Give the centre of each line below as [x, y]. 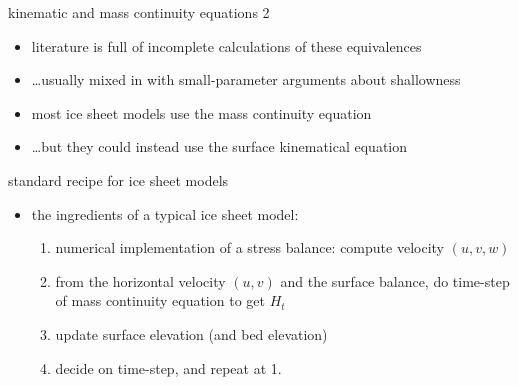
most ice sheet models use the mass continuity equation [201, 112]
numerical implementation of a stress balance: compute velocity [249, 247]
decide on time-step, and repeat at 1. [168, 367]
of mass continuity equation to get [160, 300]
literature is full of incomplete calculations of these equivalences [226, 45]
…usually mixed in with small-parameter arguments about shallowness [246, 79]
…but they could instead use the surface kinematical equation [219, 146]
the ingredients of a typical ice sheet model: [165, 213]
